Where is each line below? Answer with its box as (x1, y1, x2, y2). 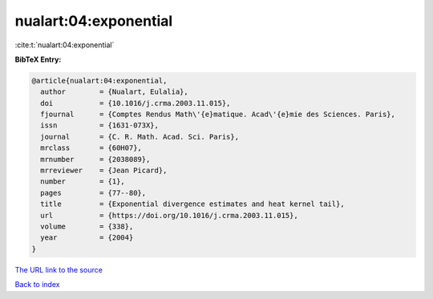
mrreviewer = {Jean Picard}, (40, 166, 168, 176)
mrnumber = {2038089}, (40, 155, 151, 164)
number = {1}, (40, 177, 126, 186)
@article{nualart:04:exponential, (31, 76, 168, 85)
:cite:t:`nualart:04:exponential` (14, 40, 115, 50)
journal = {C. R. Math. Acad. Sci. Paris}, (40, 132, 240, 141)
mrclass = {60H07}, (40, 143, 142, 152)
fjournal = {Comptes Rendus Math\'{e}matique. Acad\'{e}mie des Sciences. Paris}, (40, 110, 396, 119)
